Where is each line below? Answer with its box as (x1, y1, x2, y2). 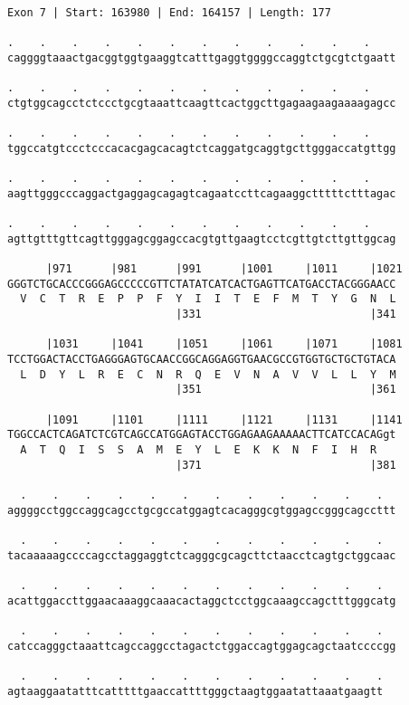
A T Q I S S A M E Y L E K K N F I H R (20, 443, 377, 457)
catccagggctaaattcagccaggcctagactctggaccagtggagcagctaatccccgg (7, 639, 396, 653)
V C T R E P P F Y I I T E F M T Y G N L (20, 292, 396, 306)
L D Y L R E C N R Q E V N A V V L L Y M (20, 367, 396, 381)
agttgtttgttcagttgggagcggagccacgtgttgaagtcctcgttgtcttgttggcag (7, 232, 396, 245)
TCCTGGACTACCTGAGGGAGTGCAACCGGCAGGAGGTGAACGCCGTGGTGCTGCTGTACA (7, 353, 396, 367)
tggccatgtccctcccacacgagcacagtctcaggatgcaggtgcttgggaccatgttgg (7, 141, 396, 155)
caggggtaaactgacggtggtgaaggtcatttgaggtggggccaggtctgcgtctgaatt (7, 51, 396, 64)
